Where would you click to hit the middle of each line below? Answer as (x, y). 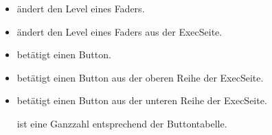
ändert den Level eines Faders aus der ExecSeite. (120, 31)
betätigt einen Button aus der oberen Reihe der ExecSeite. (140, 77)
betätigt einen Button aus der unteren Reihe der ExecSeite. (142, 100)
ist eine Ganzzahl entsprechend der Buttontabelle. (122, 123)
